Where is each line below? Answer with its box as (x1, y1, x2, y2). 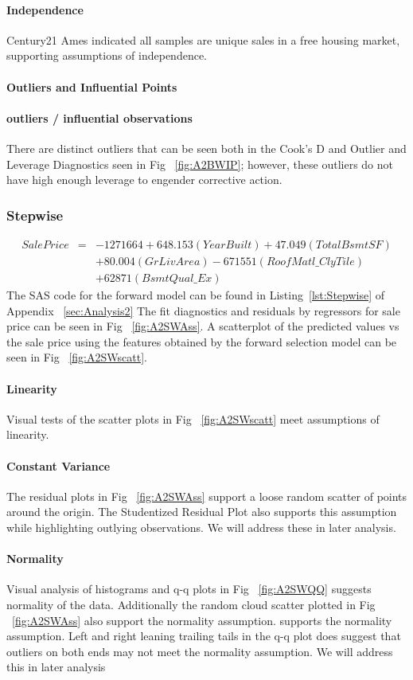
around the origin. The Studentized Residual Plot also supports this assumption (6, 503, 397, 520)
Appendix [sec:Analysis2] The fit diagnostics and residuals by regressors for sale (6, 302, 400, 319)
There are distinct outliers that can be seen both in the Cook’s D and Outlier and (6, 139, 407, 156)
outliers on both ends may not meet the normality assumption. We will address (6, 643, 393, 659)
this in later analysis (6, 659, 106, 675)
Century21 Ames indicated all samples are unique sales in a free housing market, (6, 31, 400, 48)
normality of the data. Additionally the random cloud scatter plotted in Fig (6, 596, 376, 612)
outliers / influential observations (6, 109, 193, 126)
